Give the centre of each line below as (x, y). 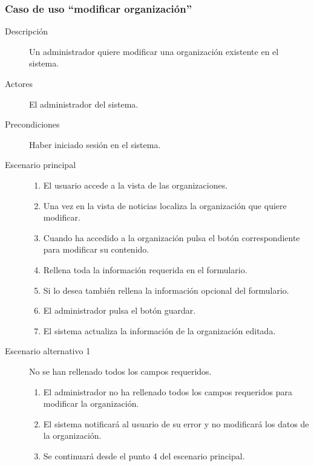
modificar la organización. (91, 403)
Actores (19, 83)
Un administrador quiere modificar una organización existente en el (154, 51)
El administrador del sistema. (84, 104)
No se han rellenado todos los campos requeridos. (120, 371)
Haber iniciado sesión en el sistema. (95, 144)
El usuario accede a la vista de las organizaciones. (136, 185)
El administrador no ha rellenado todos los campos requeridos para (168, 391)
